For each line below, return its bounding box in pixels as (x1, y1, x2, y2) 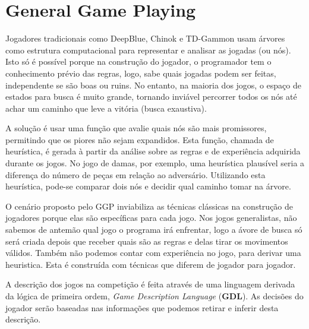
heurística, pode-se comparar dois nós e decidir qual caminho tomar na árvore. (5, 180, 291, 192)
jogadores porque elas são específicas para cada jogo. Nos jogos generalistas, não (5, 211, 297, 224)
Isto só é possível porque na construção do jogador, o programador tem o (5, 55, 272, 68)
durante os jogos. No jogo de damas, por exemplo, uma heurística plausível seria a (5, 157, 305, 169)
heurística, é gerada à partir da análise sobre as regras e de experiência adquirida (5, 145, 301, 157)
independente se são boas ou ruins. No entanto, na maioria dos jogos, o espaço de (5, 78, 301, 91)
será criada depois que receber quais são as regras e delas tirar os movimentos (5, 235, 288, 247)
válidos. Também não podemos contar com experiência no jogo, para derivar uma (5, 246, 301, 259)
